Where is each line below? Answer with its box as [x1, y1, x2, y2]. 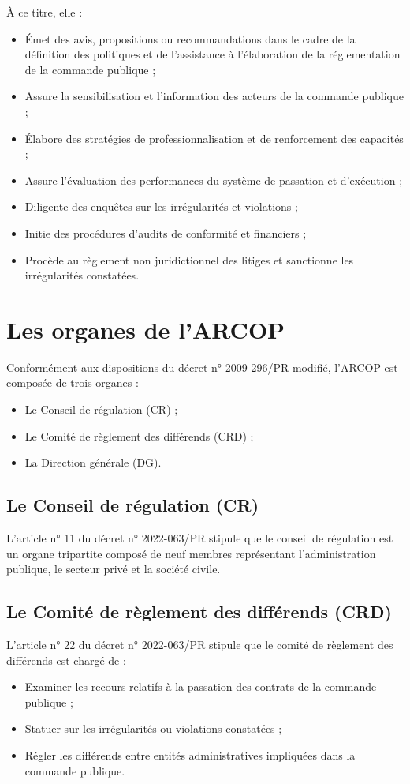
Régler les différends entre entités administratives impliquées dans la [24, 746, 356, 763]
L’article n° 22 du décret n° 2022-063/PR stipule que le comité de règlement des [6, 636, 393, 652]
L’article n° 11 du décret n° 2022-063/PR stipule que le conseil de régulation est [6, 530, 393, 546]
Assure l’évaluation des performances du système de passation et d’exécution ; [24, 171, 403, 188]
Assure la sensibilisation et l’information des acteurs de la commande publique [24, 88, 404, 104]
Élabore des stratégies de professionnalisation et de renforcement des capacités [24, 129, 404, 146]
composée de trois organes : [6, 374, 139, 391]
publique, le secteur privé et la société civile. [6, 561, 221, 577]
